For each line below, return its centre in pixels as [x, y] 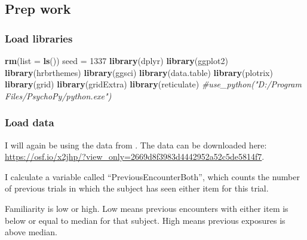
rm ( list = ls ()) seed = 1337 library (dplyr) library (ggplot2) [116, 60]
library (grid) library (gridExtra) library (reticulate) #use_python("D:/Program [153, 84]
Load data [30, 122]
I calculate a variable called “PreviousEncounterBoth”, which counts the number [153, 176]
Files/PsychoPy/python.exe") [58, 95]
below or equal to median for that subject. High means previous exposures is [145, 220]
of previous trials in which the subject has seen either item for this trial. [137, 188]
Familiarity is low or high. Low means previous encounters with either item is [147, 208]
